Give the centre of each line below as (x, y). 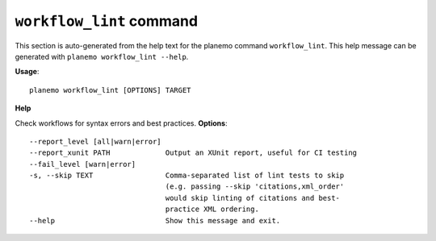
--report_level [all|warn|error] (95, 141)
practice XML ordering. (212, 209)
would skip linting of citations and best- (253, 198)
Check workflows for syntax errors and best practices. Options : (121, 123)
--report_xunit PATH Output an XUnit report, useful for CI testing (193, 153)
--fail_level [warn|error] (83, 164)
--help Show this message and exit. (155, 220)
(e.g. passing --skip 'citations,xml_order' (255, 187)
